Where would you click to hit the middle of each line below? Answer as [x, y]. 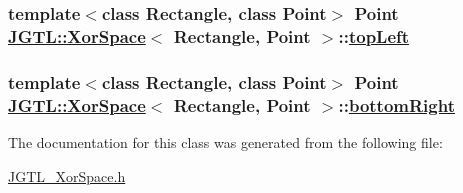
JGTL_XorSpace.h [67, 175]
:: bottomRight [396, 104]
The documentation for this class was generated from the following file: [225, 141]
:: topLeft [374, 35]
